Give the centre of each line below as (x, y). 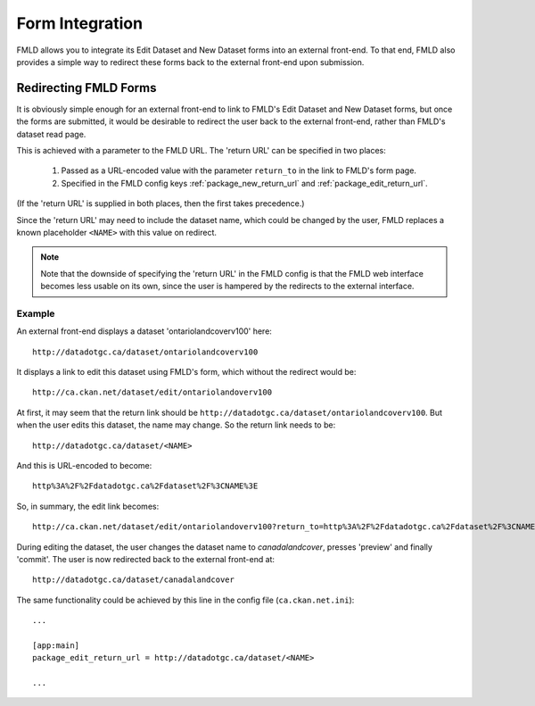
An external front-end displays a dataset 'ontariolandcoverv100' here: (144, 331)
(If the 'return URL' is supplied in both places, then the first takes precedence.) (160, 203)
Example (36, 313)
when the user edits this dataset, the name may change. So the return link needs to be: (176, 425)
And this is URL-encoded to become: (84, 466)
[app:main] (56, 645)
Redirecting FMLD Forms (86, 88)
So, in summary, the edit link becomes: (88, 506)
